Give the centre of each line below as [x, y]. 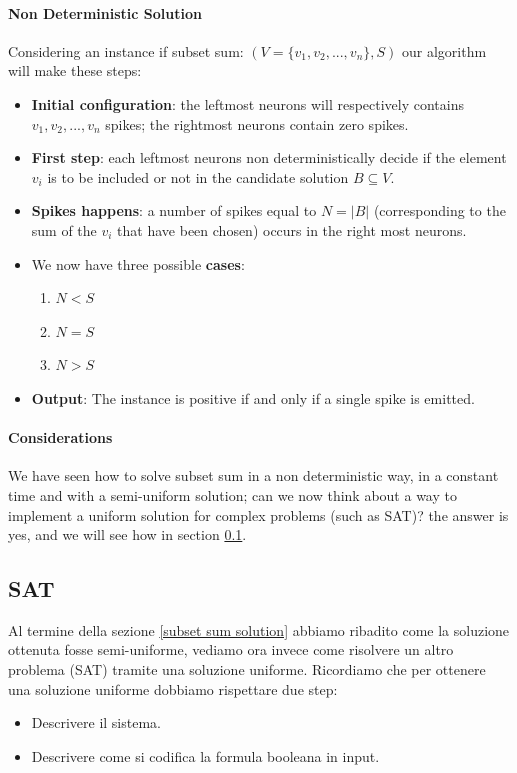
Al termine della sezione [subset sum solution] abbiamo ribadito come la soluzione [259, 629]
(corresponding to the [439, 210]
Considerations [60, 437]
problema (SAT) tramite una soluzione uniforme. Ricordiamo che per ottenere [247, 669]
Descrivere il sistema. [96, 722]
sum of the [64, 229]
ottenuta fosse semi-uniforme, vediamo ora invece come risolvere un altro [231, 649]
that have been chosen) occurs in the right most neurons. [292, 229]
